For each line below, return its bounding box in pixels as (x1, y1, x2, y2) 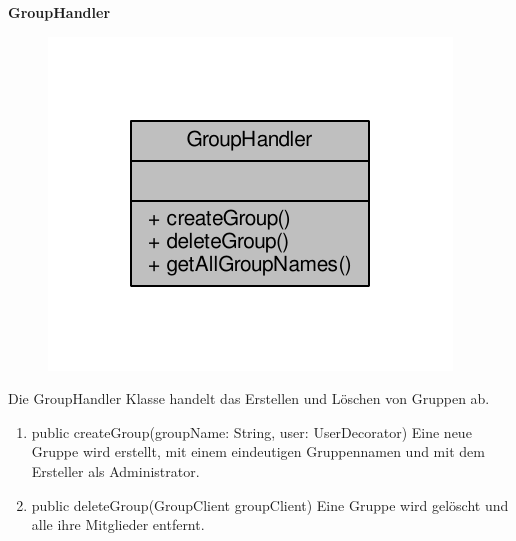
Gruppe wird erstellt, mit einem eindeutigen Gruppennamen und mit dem (31, 441, 485, 462)
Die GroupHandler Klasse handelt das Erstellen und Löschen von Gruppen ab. (8, 388, 490, 409)
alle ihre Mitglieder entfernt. (31, 514, 205, 535)
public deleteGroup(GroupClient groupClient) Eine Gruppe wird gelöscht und (31, 494, 509, 515)
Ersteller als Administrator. (31, 460, 200, 481)
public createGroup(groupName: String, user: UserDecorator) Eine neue (31, 421, 472, 442)
